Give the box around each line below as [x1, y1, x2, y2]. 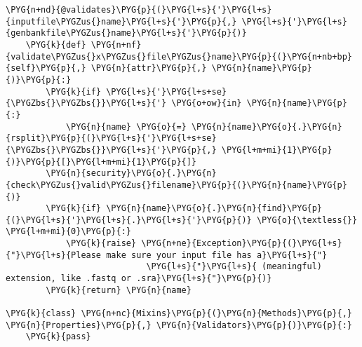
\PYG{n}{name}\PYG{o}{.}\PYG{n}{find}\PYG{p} [106, 203, 323, 214]
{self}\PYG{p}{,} [6, 63, 86, 74]
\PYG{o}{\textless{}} [256, 215, 358, 225]
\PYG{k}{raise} [65, 238, 137, 249]
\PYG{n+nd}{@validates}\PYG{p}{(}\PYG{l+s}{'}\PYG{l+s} [6, 5, 272, 15]
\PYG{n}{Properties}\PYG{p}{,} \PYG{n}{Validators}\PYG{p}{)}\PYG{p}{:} [6, 320, 352, 330]
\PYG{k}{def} [25, 39, 86, 50]
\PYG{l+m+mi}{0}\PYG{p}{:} [6, 226, 131, 237]
